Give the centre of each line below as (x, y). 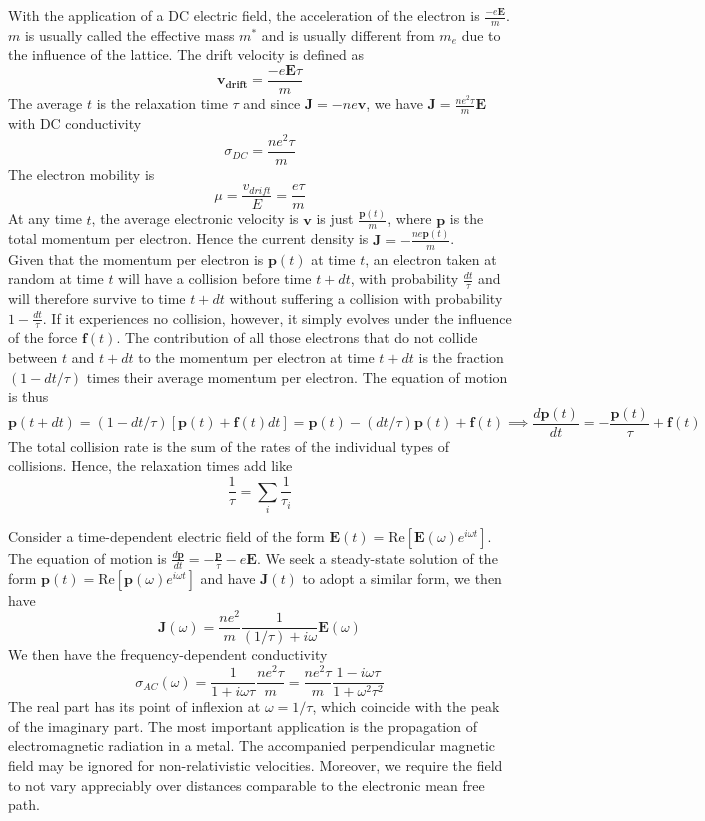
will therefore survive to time (97, 298)
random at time (56, 278)
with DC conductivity (75, 122)
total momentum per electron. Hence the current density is (188, 238)
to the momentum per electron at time (256, 357)
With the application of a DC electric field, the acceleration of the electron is (244, 15)
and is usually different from (348, 34)
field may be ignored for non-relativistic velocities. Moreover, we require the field (255, 764)
